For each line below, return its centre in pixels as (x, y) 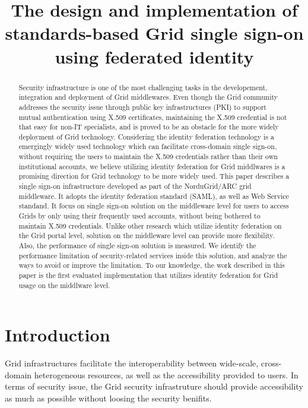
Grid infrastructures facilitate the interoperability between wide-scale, (132, 363)
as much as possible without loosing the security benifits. (108, 398)
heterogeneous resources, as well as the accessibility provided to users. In (166, 374)
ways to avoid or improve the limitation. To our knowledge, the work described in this (152, 265)
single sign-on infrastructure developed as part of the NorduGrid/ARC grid (135, 186)
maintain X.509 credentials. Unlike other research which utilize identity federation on (150, 225)
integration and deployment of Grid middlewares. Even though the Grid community (148, 97)
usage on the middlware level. (64, 285)
